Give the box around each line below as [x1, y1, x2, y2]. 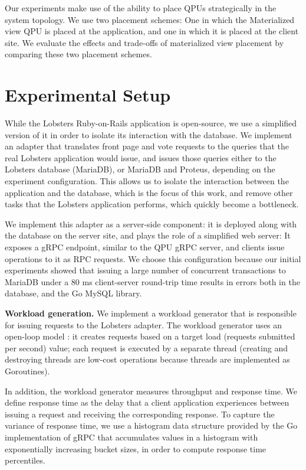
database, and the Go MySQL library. [5, 287, 142, 299]
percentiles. [5, 454, 45, 466]
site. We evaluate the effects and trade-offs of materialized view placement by [5, 36, 284, 48]
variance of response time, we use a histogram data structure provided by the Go [5, 419, 298, 432]
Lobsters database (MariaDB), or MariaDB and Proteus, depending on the [5, 163, 275, 175]
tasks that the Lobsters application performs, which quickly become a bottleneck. [5, 198, 299, 210]
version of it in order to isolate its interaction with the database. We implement [5, 128, 292, 141]
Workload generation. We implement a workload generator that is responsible [5, 307, 297, 319]
